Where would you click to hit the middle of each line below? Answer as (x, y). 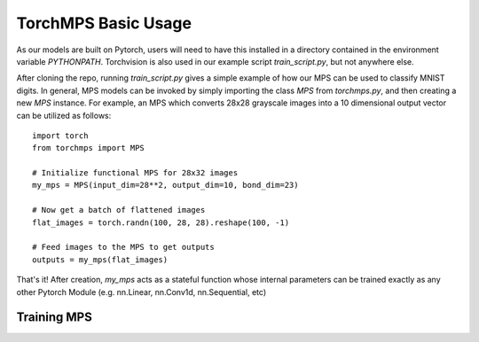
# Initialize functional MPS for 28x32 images (135, 173)
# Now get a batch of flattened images (119, 210)
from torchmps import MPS (89, 148)
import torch (60, 136)
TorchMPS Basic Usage (104, 23)
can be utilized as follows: (64, 115)
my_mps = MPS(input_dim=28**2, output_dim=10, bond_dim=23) (165, 185)
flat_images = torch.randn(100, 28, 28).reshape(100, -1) (161, 222)
